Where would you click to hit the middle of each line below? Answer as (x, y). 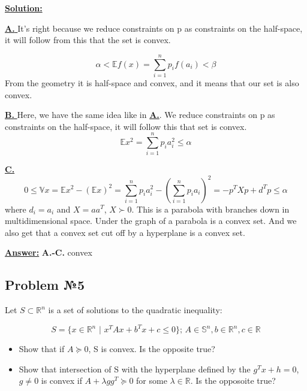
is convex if (61, 381)
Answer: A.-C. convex (49, 252)
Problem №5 (45, 285)
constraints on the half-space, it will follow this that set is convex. (126, 126)
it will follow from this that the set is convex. (88, 40)
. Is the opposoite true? (233, 381)
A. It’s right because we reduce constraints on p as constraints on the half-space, (154, 28)
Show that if (42, 349)
